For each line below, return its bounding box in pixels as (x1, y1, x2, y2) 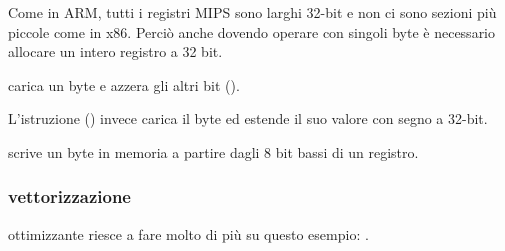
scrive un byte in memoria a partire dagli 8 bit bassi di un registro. (8, 141, 419, 162)
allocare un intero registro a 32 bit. (8, 41, 223, 62)
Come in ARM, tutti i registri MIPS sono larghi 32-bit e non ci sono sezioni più (8, 2, 497, 22)
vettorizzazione (8, 184, 131, 209)
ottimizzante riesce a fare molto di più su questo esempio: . (8, 223, 369, 244)
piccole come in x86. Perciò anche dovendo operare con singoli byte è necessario (8, 21, 496, 42)
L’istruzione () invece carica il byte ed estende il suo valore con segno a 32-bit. (8, 108, 488, 129)
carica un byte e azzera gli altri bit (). (8, 74, 240, 95)
